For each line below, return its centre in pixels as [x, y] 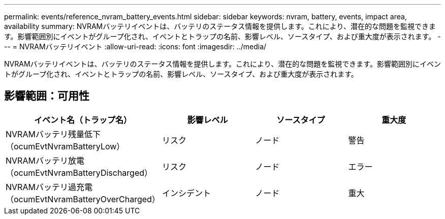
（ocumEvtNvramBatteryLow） [65, 146]
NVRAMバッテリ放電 [45, 160]
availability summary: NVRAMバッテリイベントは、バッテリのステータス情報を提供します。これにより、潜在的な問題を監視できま [220, 26]
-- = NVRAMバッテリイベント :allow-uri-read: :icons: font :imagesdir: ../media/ [135, 46]
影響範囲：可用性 [47, 96]
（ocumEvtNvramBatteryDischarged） [79, 173]
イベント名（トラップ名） [83, 120]
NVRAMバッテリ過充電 [49, 187]
